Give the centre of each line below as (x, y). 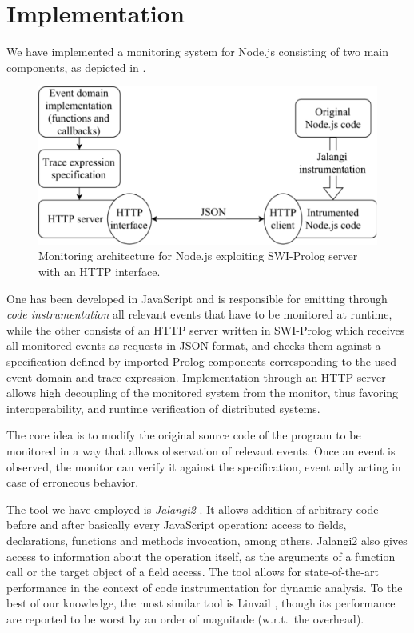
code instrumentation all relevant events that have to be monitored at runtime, (199, 314)
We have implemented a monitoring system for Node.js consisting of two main (197, 52)
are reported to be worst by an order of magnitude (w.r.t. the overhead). (185, 618)
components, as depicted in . (76, 67)
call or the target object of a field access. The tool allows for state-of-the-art (193, 572)
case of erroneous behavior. (73, 482)
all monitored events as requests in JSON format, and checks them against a (194, 345)
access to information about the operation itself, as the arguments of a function (201, 556)
